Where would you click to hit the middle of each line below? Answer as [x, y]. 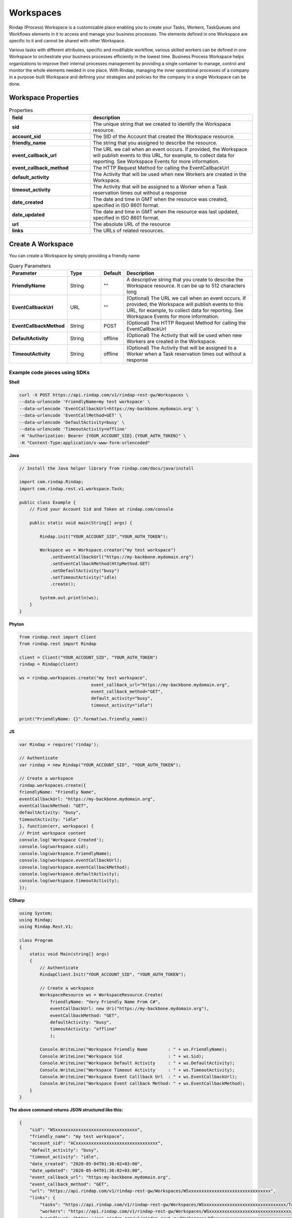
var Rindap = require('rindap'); [59, 744]
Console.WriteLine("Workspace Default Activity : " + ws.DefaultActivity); [137, 1063]
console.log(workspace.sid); [54, 847]
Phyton [17, 624]
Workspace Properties [44, 98]
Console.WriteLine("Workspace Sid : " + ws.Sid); [122, 1056]
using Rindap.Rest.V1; [46, 927]
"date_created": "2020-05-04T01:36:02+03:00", [86, 1164]
